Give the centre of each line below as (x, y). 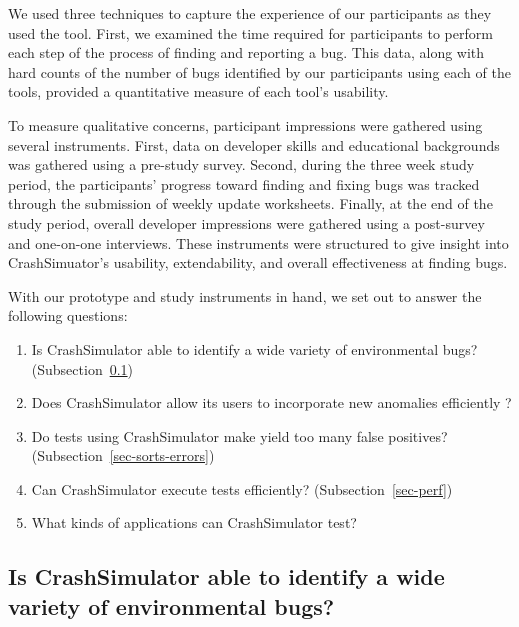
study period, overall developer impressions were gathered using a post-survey (246, 222)
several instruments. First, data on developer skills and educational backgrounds (254, 144)
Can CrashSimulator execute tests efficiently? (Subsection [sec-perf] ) (242, 488)
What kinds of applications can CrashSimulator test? (194, 522)
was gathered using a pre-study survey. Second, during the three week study (241, 164)
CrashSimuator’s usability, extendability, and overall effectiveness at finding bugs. (258, 262)
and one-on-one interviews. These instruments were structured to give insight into (258, 242)
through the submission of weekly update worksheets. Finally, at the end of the (250, 203)
